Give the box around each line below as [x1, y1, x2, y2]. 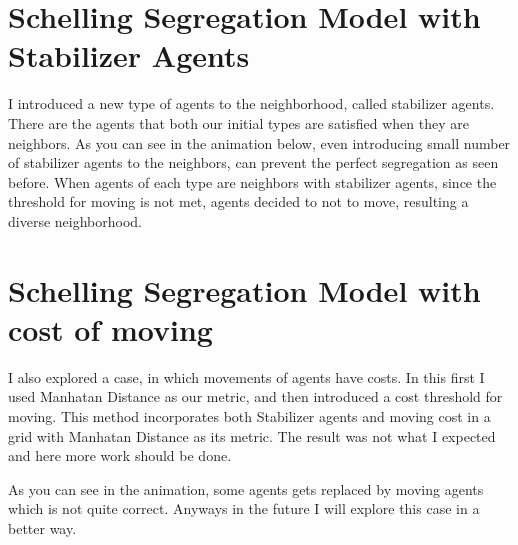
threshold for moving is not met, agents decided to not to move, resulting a [8, 191, 469, 212]
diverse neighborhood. [8, 210, 142, 231]
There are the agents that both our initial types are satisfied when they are [8, 112, 469, 133]
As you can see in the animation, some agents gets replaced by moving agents [8, 478, 484, 499]
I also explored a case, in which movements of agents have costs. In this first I [8, 366, 485, 387]
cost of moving [8, 308, 213, 349]
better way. [8, 517, 77, 538]
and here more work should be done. [8, 445, 232, 466]
